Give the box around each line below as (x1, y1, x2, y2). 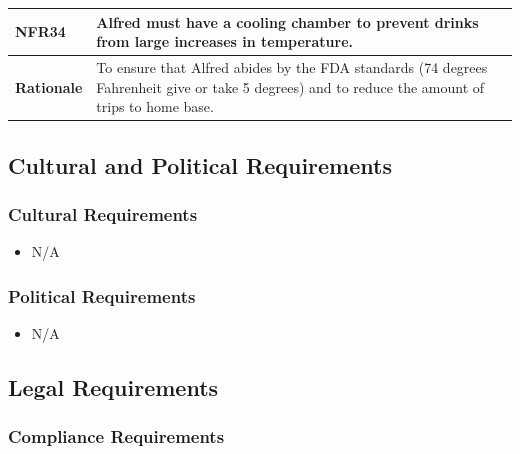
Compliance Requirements (8, 424, 225, 449)
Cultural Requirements (8, 201, 198, 226)
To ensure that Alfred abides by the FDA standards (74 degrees (96, 56, 488, 77)
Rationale (15, 76, 83, 97)
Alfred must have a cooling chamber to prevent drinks (96, 11, 479, 32)
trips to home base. (96, 96, 214, 117)
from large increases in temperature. (96, 31, 354, 52)
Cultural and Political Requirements (8, 149, 392, 180)
